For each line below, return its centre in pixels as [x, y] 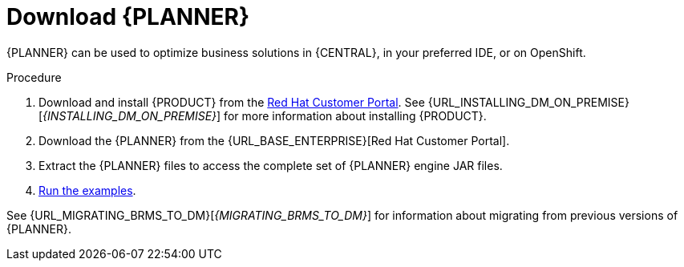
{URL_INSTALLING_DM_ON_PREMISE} [528, 102]
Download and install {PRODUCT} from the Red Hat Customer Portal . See [232, 102]
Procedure [34, 77]
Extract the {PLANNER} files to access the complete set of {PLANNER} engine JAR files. [271, 165]
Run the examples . [87, 190]
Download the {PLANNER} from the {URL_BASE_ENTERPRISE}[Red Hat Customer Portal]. [274, 140]
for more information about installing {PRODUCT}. [355, 115]
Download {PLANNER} [128, 17]
